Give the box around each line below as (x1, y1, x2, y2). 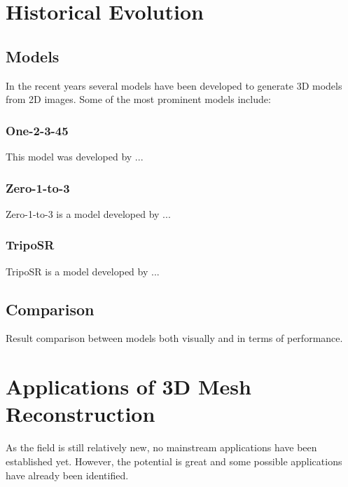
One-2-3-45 (6, 121, 69, 139)
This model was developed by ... (6, 149, 144, 163)
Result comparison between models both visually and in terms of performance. (6, 331, 343, 345)
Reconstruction (6, 399, 155, 428)
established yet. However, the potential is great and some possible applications (6, 453, 342, 468)
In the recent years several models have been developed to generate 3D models (6, 78, 342, 92)
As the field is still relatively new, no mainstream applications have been (6, 440, 317, 455)
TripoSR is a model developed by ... (6, 263, 160, 278)
